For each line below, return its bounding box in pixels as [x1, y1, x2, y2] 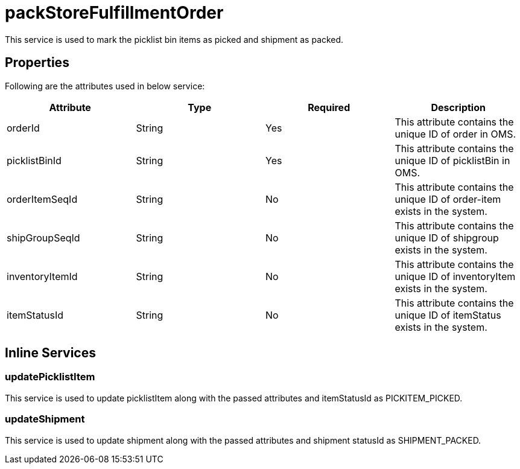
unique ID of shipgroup [395, 231, 499, 244]
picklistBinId [7, 154, 62, 167]
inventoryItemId [7, 270, 78, 282]
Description [431, 101, 486, 113]
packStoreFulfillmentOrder [5, 2, 224, 23]
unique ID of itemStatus [395, 308, 501, 321]
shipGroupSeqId [7, 231, 80, 244]
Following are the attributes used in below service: [5, 80, 205, 91]
